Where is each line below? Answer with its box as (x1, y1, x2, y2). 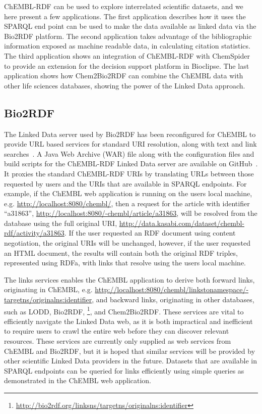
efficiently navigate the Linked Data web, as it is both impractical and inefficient (4, 315, 253, 326)
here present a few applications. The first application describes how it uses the (4, 11, 246, 21)
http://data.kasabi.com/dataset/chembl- (119, 217, 244, 228)
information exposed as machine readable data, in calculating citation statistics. (4, 40, 250, 51)
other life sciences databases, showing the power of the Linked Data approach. (4, 80, 245, 90)
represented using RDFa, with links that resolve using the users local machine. (4, 257, 246, 268)
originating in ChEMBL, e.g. (4, 284, 93, 295)
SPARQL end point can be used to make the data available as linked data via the (4, 21, 256, 31)
